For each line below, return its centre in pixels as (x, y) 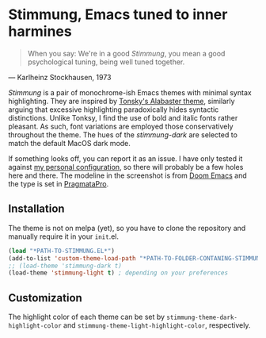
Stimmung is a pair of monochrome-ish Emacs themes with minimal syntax (130, 92)
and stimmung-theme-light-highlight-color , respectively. (157, 325)
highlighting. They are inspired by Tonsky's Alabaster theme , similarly (122, 101)
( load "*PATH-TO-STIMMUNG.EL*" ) (61, 251)
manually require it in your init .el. (64, 236)
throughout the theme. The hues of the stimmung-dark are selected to (123, 134)
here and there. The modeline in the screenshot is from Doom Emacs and (127, 175)
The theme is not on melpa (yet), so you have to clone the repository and (127, 228)
